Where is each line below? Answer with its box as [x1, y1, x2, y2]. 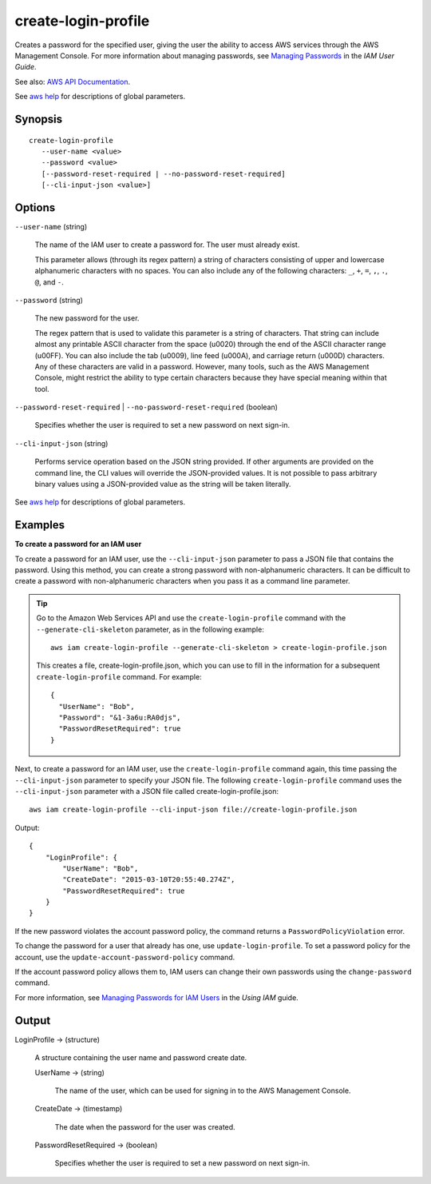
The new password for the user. [34, 313, 140, 323]
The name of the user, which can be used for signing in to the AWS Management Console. [54, 1086, 351, 1095]
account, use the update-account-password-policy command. [14, 952, 235, 962]
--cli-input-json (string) [14, 438, 109, 448]
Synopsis [14, 112, 63, 126]
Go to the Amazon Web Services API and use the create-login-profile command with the [36, 613, 346, 623]
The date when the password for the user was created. [54, 1122, 235, 1131]
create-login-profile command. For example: [36, 672, 203, 681]
